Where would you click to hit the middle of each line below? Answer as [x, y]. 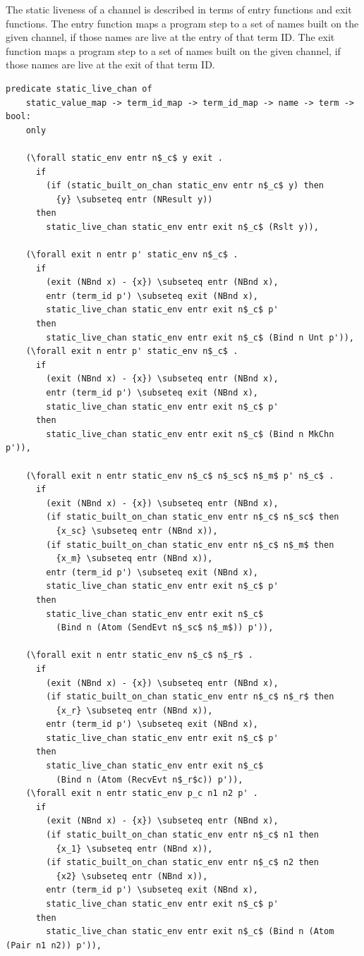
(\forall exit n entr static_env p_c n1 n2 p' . [142, 793]
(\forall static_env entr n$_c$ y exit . [124, 158]
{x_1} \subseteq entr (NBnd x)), [134, 848]
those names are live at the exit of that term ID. [110, 65]
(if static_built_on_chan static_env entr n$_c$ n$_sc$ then [193, 517]
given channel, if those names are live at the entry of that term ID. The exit [170, 37]
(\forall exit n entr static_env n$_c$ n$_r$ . [139, 655]
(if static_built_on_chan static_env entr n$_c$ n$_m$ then [190, 545]
